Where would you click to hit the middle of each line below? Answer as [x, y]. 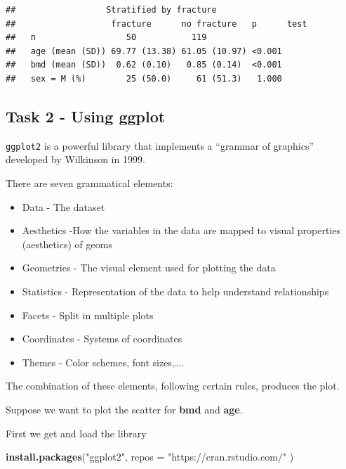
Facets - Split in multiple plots [88, 315]
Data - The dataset [64, 206]
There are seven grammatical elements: [89, 183]
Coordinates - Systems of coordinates [102, 339]
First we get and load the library [76, 433]
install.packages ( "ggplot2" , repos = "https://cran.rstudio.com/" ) [150, 457]
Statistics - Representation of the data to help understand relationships [175, 291]
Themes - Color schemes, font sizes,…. [103, 362]
